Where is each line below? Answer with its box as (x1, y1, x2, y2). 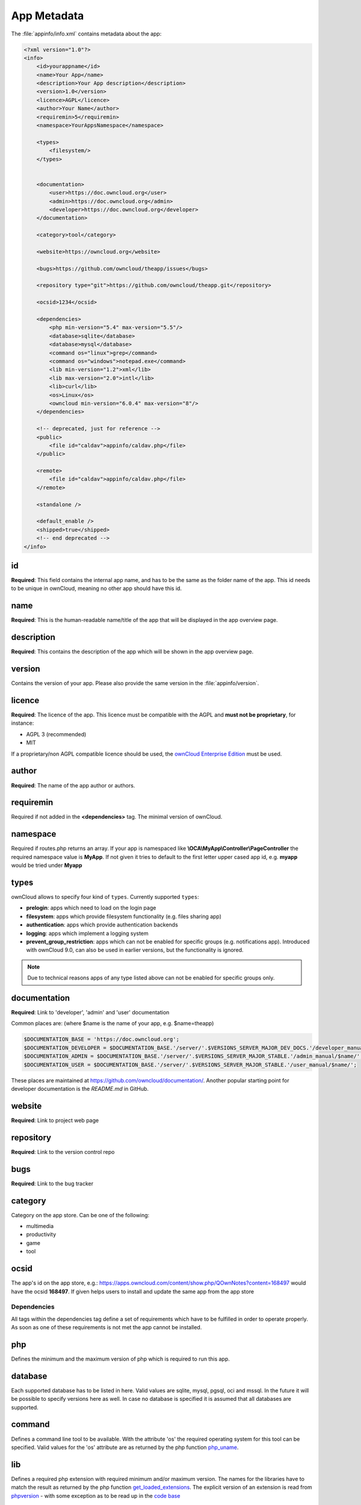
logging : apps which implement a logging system (26, 929, 149, 937)
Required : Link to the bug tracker (11, 1180, 94, 1187)
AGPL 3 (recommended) (26, 730, 87, 737)
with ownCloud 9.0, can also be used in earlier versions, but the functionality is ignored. (26, 946, 244, 954)
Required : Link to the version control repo (11, 1148, 115, 1155)
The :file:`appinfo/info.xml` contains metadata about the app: (11, 30, 162, 37)
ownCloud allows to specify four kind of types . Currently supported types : (11, 893, 199, 901)
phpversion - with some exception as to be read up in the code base (11, 1492, 180, 1499)
